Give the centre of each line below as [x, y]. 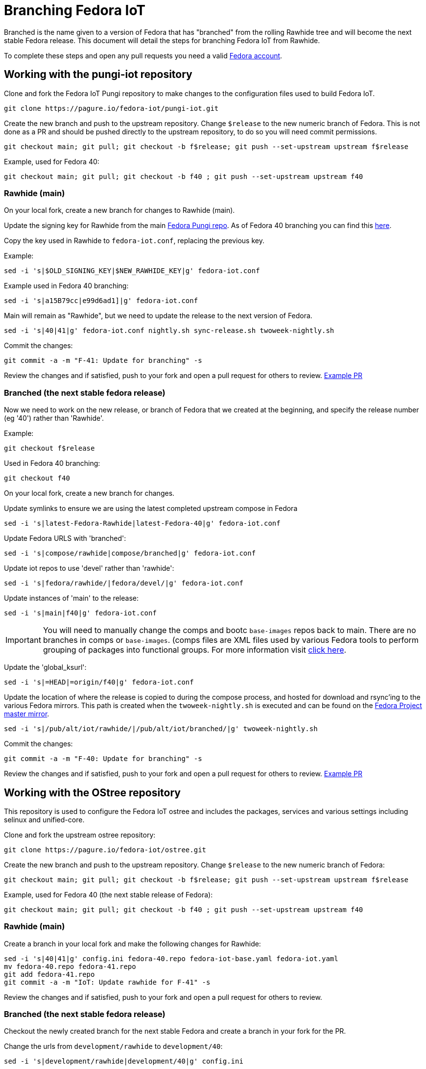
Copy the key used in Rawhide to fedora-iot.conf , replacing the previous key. [134, 241]
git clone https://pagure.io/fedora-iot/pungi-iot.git [111, 108]
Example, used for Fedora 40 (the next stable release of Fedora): [108, 894]
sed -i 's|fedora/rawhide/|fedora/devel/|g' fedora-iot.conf [124, 583]
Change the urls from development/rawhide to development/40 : [113, 1046]
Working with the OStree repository [92, 792]
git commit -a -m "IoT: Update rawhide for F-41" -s [107, 982]
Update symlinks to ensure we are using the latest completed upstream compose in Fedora [151, 509]
